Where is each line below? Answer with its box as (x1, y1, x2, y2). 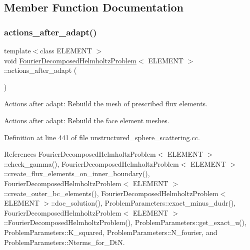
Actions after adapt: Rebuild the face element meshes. (4, 115, 169, 125)
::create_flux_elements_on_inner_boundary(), (4, 168, 150, 179)
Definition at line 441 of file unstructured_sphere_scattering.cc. (4, 132, 200, 142)
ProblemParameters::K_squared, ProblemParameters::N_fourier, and (4, 227, 217, 237)
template (4, 45, 31, 55)
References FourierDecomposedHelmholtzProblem (4, 149, 156, 159)
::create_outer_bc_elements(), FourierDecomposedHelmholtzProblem (4, 188, 218, 198)
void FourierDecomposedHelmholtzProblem (4, 55, 136, 65)
